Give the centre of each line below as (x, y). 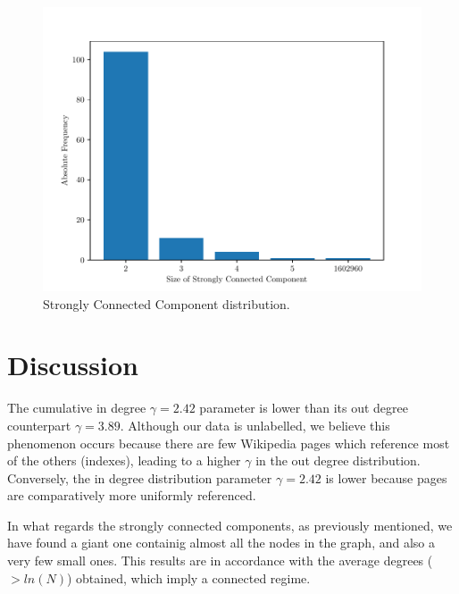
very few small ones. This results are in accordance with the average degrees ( (220, 561)
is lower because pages (386, 477)
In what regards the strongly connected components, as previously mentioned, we (230, 525)
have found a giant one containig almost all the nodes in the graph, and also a (221, 543)
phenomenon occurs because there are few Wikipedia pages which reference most (229, 443)
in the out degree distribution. (338, 460)
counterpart (39, 425)
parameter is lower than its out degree (304, 408)
